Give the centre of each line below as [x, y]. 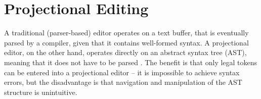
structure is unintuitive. [41, 92]
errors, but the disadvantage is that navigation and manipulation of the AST [123, 82]
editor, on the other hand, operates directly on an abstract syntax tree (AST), [125, 52]
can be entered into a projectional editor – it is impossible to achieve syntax [122, 72]
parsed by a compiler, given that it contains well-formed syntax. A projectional [126, 42]
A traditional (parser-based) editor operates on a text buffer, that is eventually [126, 33]
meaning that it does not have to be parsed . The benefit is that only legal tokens [131, 62]
